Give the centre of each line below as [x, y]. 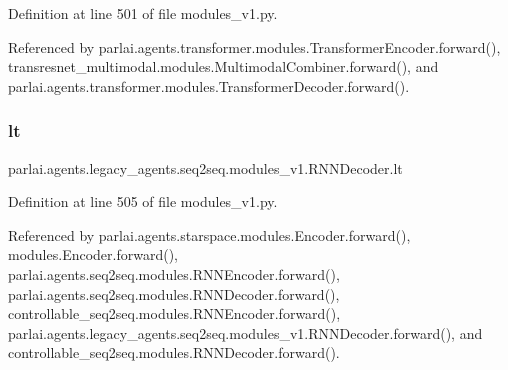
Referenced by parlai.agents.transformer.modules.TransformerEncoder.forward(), [254, 46]
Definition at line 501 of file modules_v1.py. [143, 13]
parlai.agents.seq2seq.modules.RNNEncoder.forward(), [174, 273]
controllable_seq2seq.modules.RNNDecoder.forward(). [174, 352]
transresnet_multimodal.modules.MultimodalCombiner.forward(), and [223, 66]
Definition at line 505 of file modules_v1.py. [143, 201]
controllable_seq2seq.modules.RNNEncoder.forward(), [174, 313]
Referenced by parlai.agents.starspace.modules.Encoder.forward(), [209, 234]
